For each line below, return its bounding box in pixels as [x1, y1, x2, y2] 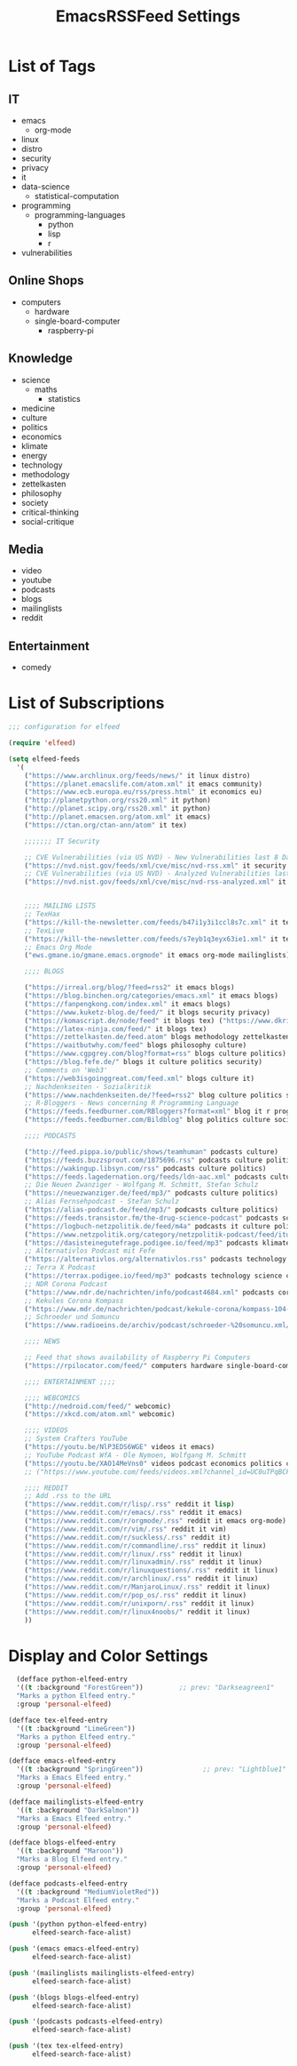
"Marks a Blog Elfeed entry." [16, 1855, 128, 1864]
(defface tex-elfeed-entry [8, 1716, 108, 1725]
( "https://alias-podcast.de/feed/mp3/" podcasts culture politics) [24, 1205, 278, 1214]
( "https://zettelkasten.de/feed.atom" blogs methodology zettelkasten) [24, 1033, 294, 1042]
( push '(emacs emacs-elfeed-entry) [8, 1944, 140, 1953]
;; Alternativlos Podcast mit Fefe [24, 1246, 156, 1255]
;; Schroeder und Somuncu [24, 1313, 121, 1322]
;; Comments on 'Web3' [24, 1065, 108, 1075]
